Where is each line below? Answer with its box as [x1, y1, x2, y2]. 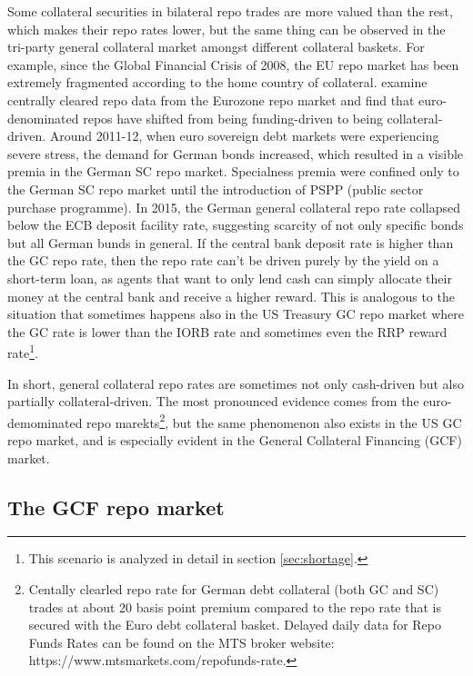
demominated [7, 413, 83, 432]
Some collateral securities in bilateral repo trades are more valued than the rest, [7, 2, 453, 20]
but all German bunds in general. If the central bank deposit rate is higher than [7, 233, 454, 252]
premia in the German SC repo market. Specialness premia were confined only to [7, 162, 459, 181]
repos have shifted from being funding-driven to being [83, 108, 383, 127]
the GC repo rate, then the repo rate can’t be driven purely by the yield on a [7, 251, 439, 270]
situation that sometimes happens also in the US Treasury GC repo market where [7, 304, 465, 323]
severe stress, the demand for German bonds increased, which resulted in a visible [7, 144, 464, 163]
